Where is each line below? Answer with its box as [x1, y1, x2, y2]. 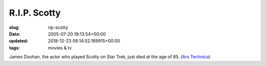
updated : [9, 38, 29, 44]
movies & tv [48, 44, 72, 51]
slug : [9, 24, 20, 30]
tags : [9, 44, 20, 51]
